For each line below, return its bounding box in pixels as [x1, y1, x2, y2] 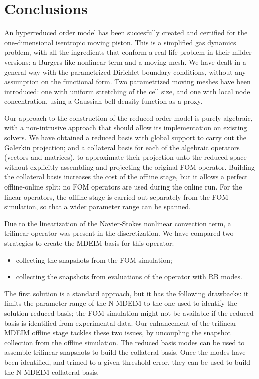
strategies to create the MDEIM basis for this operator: [4, 238, 174, 248]
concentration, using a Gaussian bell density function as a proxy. [4, 96, 203, 106]
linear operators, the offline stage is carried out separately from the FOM [4, 191, 228, 202]
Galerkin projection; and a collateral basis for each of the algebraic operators [4, 142, 240, 152]
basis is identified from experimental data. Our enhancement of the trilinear [4, 317, 237, 328]
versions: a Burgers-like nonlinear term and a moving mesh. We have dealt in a [4, 56, 246, 67]
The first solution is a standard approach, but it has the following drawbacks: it [4, 288, 249, 298]
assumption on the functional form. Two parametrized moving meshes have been [4, 76, 251, 87]
